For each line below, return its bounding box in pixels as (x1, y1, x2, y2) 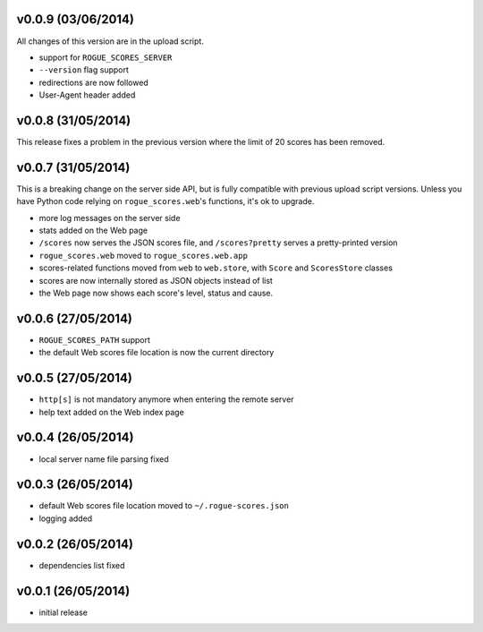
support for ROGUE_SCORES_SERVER (38, 52, 173, 63)
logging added (38, 513, 93, 524)
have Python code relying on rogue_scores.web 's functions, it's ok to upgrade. (16, 196, 315, 207)
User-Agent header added (38, 90, 136, 100)
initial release (38, 607, 89, 618)
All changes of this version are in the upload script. (16, 36, 205, 47)
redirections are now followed (38, 77, 149, 88)
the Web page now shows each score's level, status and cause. (38, 287, 274, 299)
